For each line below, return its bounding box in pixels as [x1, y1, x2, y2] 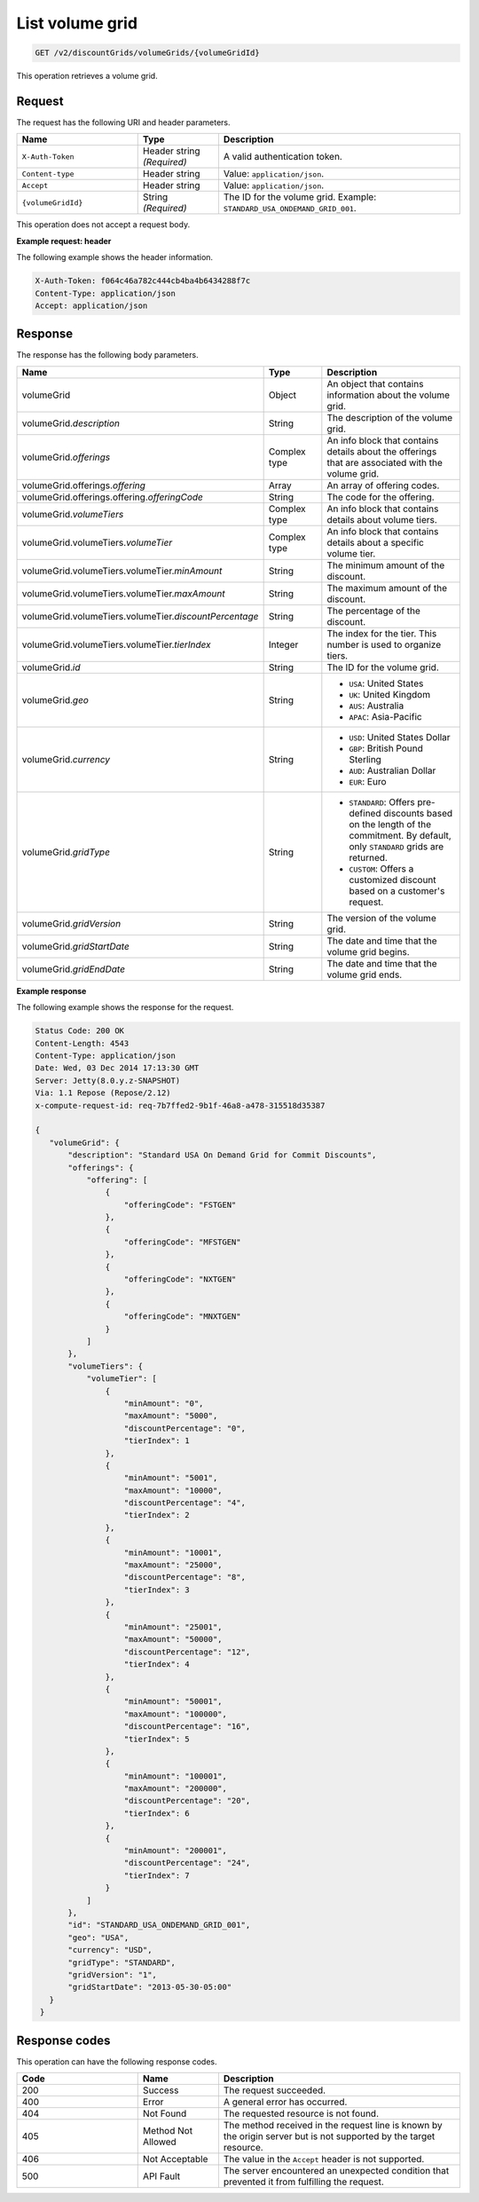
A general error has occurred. [223, 2095, 348, 2108]
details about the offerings [326, 445, 437, 457]
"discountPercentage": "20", [123, 1796, 251, 1806]
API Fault [142, 2170, 181, 2182]
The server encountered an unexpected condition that [223, 2164, 450, 2176]
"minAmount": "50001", [123, 1696, 223, 1707]
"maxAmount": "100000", [123, 1709, 228, 1719]
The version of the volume [326, 912, 436, 924]
